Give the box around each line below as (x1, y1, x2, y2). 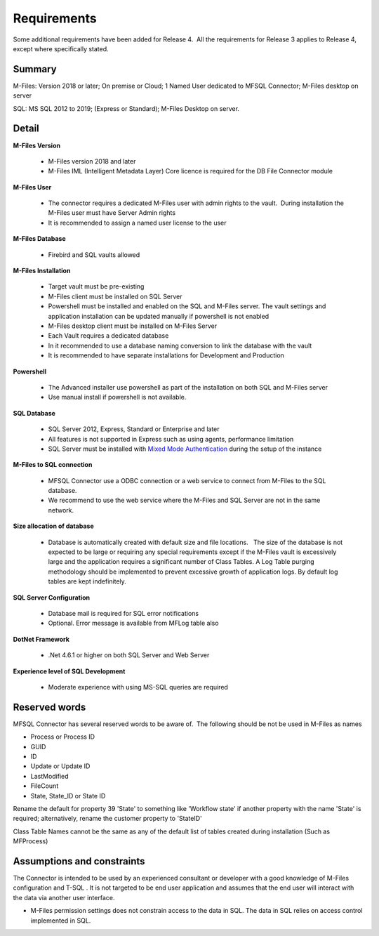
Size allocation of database (13, 522, 94, 530)
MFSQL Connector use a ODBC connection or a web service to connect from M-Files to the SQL (48, 476, 326, 485)
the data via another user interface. (13, 893, 115, 902)
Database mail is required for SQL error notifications (48, 609, 199, 617)
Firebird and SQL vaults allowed (48, 250, 140, 259)
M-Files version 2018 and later (48, 157, 136, 165)
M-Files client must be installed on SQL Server (48, 292, 182, 301)
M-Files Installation (13, 267, 71, 275)
